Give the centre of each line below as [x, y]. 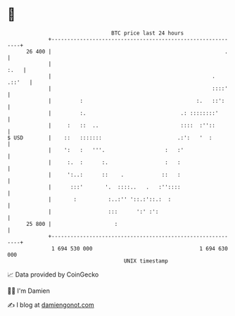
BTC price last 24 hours [148, 33]
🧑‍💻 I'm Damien [29, 291]
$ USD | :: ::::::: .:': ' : [110, 138]
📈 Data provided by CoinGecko [53, 274]
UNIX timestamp [146, 261]
